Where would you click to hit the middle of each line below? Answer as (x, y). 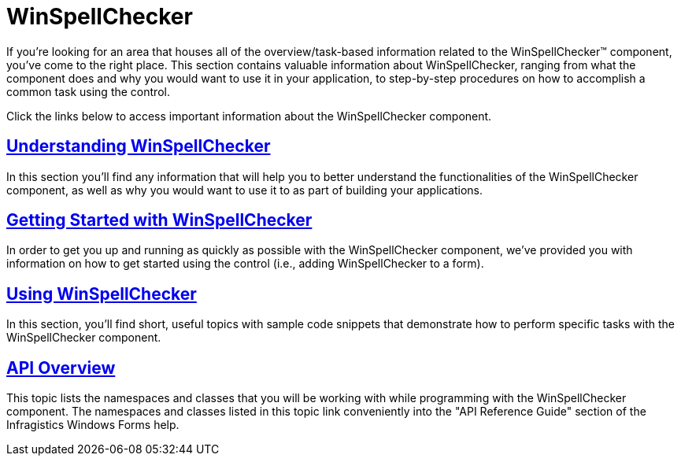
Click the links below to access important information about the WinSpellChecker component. (249, 116)
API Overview (61, 368)
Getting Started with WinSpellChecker (159, 220)
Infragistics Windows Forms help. (93, 425)
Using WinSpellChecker (102, 294)
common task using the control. (88, 91)
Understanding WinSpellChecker (139, 146)
